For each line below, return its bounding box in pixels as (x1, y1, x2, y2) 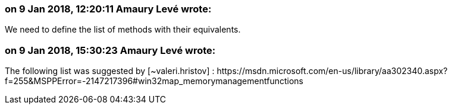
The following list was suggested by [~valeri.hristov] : (5, 66, 215, 76)
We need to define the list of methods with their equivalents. (5, 24, 241, 35)
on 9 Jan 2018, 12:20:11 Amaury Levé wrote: (5, 3, 212, 15)
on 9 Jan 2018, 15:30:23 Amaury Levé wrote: (5, 44, 216, 56)
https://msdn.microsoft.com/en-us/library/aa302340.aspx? (216, 66, 448, 76)
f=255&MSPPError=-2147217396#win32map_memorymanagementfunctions (5, 76, 303, 86)
